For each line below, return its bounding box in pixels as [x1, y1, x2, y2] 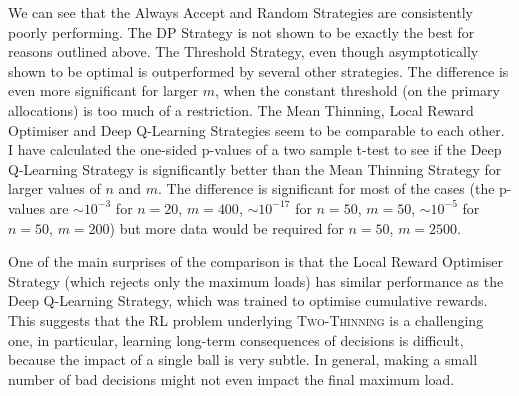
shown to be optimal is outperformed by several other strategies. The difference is [8, 60, 509, 81]
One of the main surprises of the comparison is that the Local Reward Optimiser [8, 251, 503, 272]
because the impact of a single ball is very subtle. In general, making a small [8, 349, 478, 370]
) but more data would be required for [109, 217, 344, 238]
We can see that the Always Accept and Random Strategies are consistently [8, 2, 473, 22]
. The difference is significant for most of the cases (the [157, 178, 495, 199]
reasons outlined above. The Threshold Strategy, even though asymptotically [8, 41, 479, 62]
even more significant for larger [8, 80, 199, 101]
